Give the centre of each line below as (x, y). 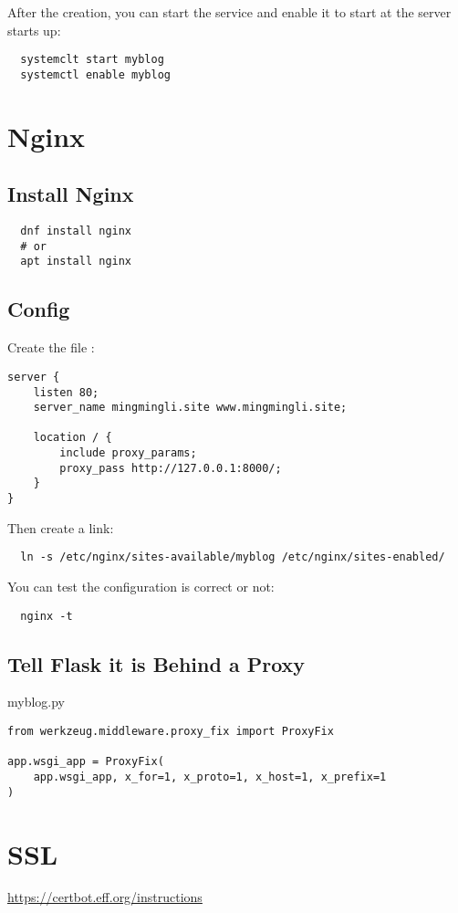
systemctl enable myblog (95, 74)
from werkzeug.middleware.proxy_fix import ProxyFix (171, 732)
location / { (73, 438)
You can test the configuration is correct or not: (141, 586)
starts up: (34, 30)
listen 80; (66, 392)
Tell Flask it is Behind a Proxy (156, 663)
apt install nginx (76, 262)
